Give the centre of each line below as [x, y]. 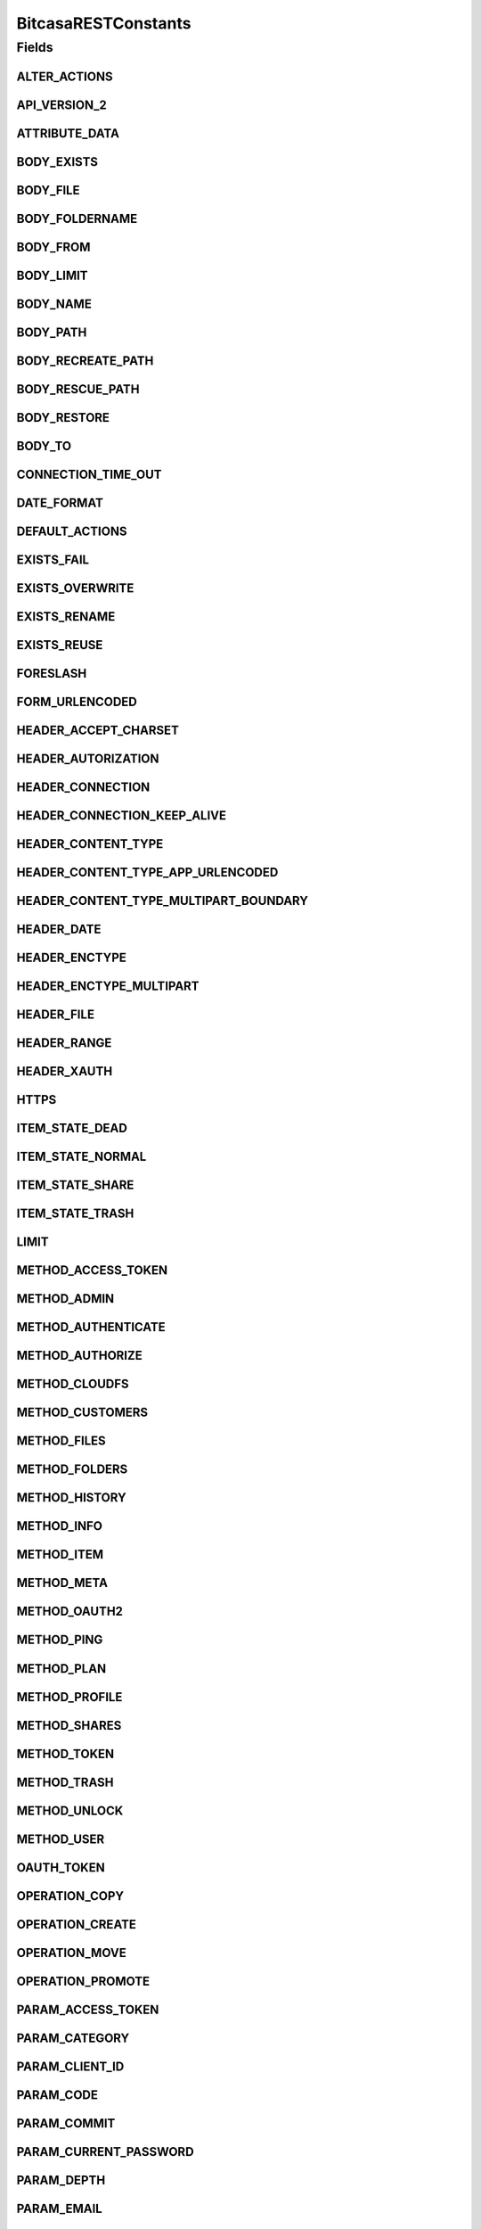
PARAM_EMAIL [59, 2208]
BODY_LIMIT [52, 275]
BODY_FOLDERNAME [77, 218]
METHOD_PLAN [61, 1669]
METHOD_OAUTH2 [70, 1612]
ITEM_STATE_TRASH [75, 1214]
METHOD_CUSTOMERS [82, 1413]
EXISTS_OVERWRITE [75, 588]
